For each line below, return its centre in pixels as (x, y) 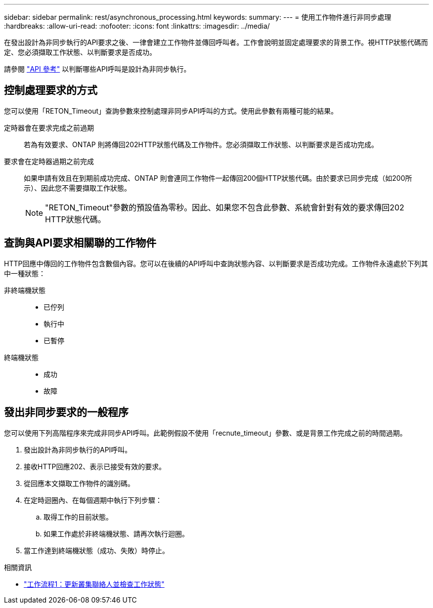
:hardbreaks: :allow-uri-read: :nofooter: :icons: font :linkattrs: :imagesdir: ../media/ (137, 26)
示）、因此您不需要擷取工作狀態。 (77, 188)
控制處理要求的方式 (51, 90)
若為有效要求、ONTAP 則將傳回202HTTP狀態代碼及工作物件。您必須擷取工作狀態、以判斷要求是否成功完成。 (201, 144)
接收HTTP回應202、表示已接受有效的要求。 (95, 466)
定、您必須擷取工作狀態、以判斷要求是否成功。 (80, 52)
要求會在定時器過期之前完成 (49, 161)
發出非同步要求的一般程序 (66, 412)
